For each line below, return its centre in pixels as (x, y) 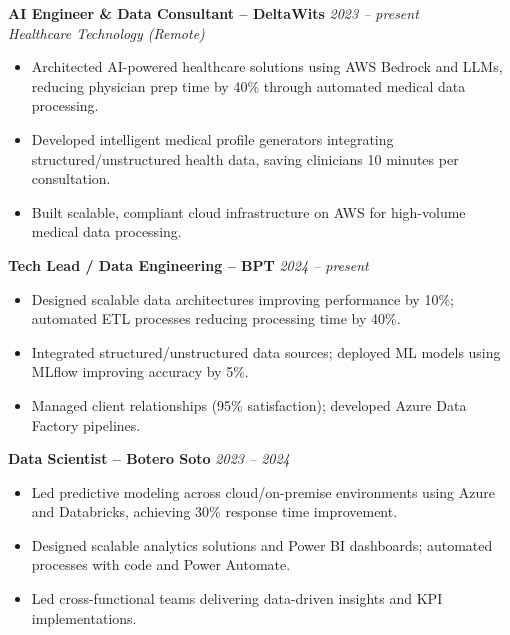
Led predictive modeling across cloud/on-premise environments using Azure (263, 491)
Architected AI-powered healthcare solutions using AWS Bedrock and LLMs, (267, 66)
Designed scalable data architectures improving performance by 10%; (242, 298)
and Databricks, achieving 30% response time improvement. (214, 511)
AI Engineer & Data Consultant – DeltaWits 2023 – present (213, 13)
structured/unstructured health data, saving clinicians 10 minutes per (245, 158)
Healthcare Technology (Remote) (106, 32)
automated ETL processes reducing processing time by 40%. (216, 318)
